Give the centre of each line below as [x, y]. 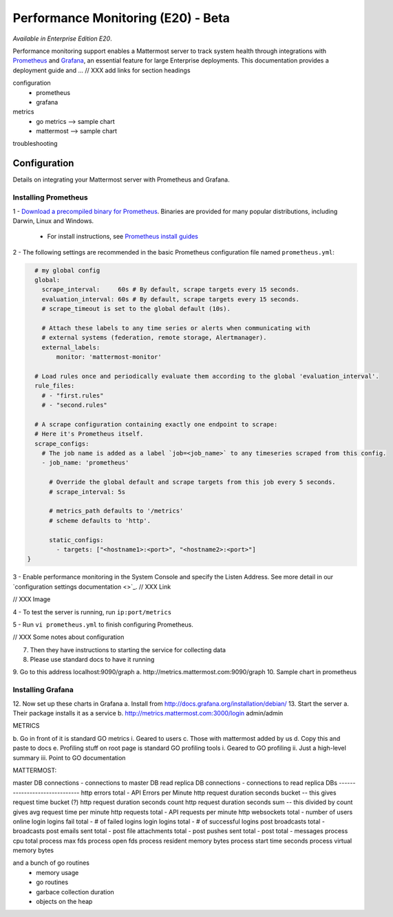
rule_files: [55, 386]
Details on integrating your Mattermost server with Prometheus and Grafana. [121, 180]
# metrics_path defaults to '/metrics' [116, 511]
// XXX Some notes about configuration [68, 637]
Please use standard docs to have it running [92, 660]
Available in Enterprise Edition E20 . [63, 39]
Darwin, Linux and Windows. [53, 221]
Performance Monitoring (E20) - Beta [121, 18]
